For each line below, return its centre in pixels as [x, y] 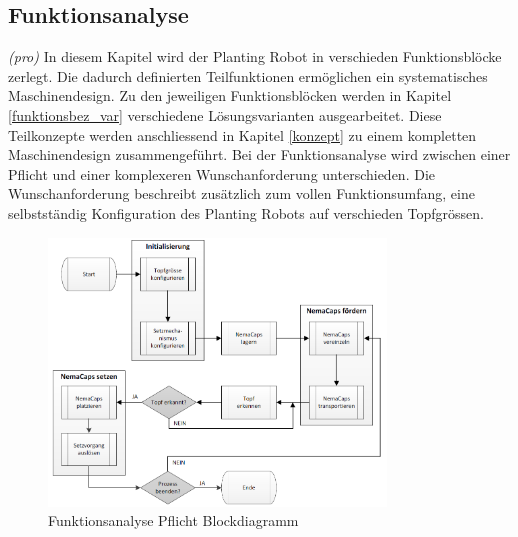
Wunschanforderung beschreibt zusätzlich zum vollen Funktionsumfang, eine [241, 193]
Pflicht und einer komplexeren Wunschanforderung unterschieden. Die [222, 173]
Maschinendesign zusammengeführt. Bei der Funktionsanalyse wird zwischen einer [259, 154]
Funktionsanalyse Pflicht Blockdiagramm [173, 520]
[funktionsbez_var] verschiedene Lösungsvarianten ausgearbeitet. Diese [225, 114]
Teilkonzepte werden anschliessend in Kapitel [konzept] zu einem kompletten [242, 134]
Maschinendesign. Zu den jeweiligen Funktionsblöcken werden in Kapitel [230, 95]
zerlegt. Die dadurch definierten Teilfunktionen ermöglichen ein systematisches [248, 75]
